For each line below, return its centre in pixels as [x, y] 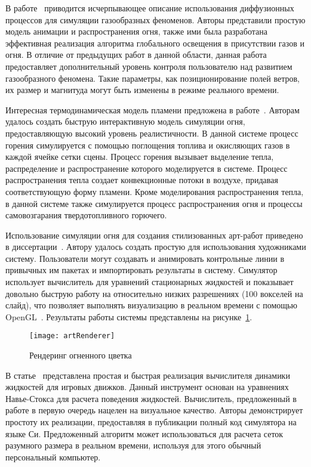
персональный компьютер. [53, 457]
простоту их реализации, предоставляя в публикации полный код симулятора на [151, 422]
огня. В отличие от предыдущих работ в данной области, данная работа [136, 55]
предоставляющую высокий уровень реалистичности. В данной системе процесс [152, 133]
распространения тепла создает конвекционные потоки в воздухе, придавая [142, 180]
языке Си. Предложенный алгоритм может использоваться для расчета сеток [144, 433]
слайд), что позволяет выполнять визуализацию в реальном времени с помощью [151, 305]
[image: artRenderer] [72, 336]
